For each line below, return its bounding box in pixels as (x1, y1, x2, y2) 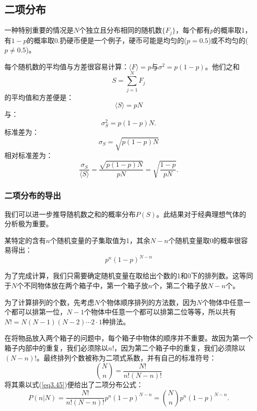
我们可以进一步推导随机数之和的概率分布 (4, 208, 136, 219)
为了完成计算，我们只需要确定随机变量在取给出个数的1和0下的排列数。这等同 (4, 270, 253, 281)
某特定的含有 (4, 235, 46, 245)
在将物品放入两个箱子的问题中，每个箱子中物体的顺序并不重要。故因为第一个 (4, 333, 253, 343)
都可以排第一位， (11, 307, 67, 317)
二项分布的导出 (4, 189, 61, 202)
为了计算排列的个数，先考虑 (4, 297, 94, 307)
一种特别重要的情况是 (4, 25, 73, 35)
